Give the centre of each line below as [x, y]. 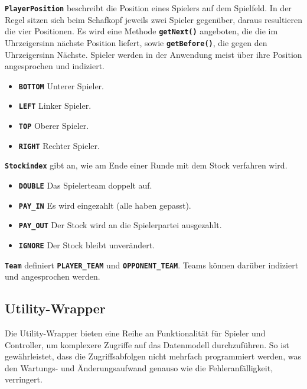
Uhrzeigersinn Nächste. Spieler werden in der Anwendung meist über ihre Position [153, 54]
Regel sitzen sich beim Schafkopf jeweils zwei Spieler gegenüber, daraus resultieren [153, 19]
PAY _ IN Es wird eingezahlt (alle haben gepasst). [105, 205]
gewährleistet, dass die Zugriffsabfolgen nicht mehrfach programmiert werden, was [153, 356]
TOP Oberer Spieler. [54, 126]
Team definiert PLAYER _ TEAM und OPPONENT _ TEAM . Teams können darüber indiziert [152, 265]
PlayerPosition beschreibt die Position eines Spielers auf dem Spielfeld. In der [148, 8]
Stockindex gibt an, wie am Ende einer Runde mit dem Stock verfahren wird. [146, 165]
